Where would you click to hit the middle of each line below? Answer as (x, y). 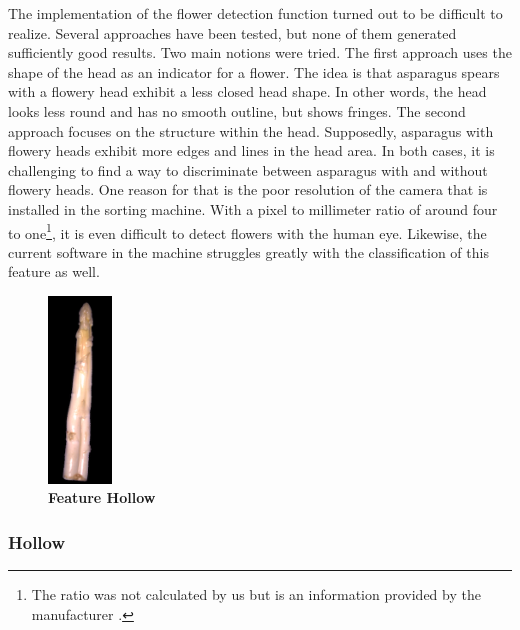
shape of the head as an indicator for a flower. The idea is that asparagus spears (254, 71)
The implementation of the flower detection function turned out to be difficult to (255, 13)
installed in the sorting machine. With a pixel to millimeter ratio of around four (253, 208)
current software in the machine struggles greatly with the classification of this (248, 251)
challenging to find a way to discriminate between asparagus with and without (248, 169)
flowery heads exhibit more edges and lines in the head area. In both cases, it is (251, 150)
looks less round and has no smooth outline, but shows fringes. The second (237, 110)
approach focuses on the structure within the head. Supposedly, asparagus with (251, 130)
